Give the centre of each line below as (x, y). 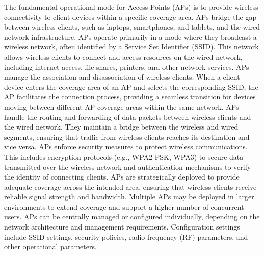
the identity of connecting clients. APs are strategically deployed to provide (122, 177)
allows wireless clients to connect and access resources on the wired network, (123, 56)
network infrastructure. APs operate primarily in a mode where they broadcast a (130, 36)
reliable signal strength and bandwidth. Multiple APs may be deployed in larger (129, 197)
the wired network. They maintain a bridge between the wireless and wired (121, 127)
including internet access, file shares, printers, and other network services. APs (127, 67)
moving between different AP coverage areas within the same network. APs (122, 106)
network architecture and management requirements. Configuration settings (122, 227)
